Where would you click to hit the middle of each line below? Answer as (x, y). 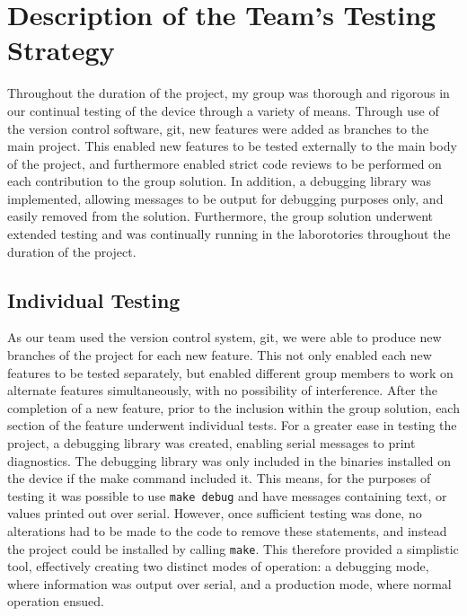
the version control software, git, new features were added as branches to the (218, 128)
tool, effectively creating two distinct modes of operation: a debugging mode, (218, 566)
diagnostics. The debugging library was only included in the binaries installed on (229, 460)
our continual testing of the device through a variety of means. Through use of (223, 110)
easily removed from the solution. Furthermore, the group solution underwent (220, 216)
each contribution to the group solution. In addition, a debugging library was (220, 181)
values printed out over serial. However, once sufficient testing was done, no (215, 513)
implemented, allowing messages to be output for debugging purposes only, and (225, 198)
